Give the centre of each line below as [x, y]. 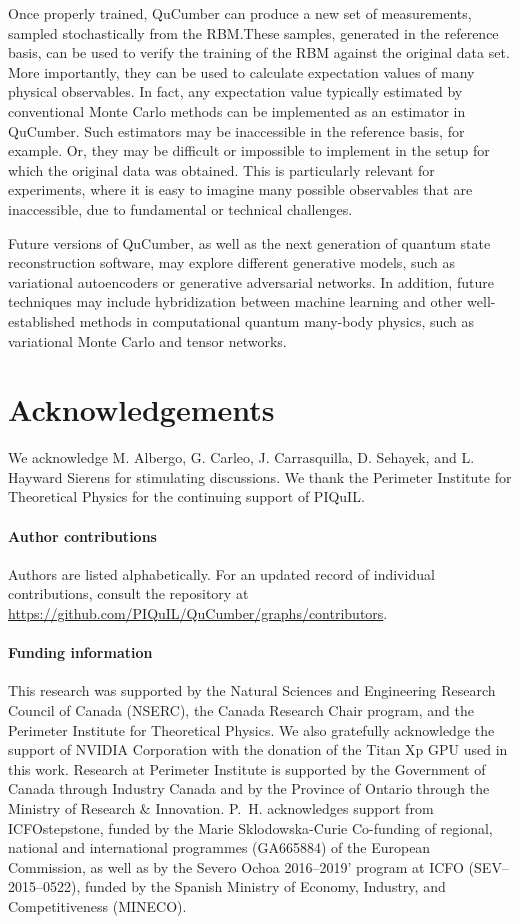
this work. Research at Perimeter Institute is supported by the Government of [247, 768]
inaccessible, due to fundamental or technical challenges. [180, 208]
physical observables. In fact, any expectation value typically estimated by [235, 91]
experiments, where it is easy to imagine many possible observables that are [240, 189]
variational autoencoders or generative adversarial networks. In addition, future [251, 281]
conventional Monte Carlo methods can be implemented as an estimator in [237, 110]
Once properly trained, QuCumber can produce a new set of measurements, [240, 13]
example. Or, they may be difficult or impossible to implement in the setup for [249, 150]
